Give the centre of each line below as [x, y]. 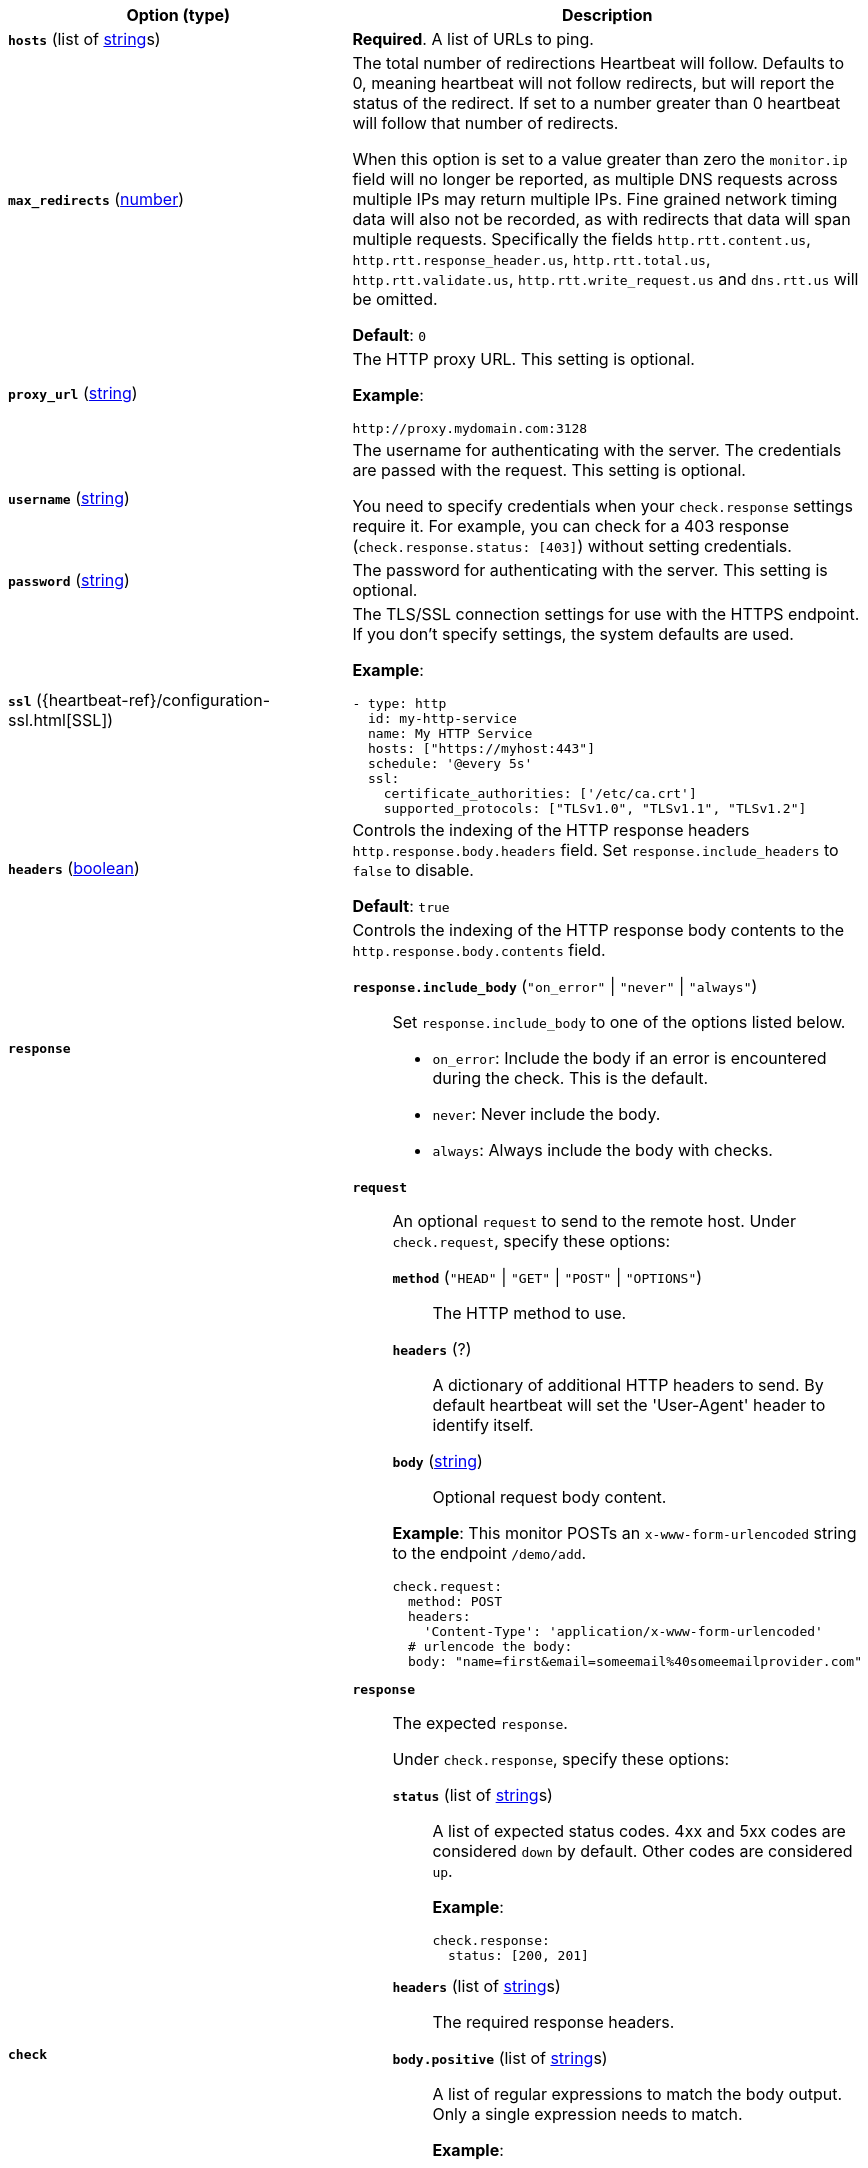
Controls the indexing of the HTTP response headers [551, 830]
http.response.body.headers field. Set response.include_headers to [595, 850]
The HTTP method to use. [529, 1313]
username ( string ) [69, 498]
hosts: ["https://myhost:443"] [482, 748]
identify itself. [483, 1425]
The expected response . [480, 1723]
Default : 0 [389, 335]
